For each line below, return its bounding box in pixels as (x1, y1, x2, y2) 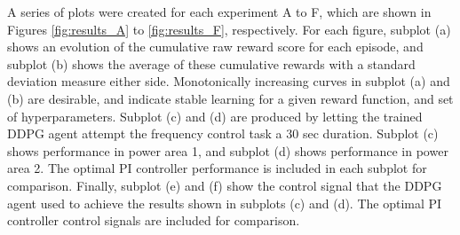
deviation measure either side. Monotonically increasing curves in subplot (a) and (7, 72, 450, 90)
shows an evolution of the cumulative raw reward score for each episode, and (7, 37, 424, 56)
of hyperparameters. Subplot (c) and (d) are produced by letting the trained (7, 106, 423, 125)
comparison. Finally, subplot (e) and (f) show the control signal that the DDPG (7, 176, 442, 194)
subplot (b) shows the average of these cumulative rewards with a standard (7, 54, 416, 73)
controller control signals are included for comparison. (7, 211, 300, 230)
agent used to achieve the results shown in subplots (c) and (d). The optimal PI (7, 193, 442, 212)
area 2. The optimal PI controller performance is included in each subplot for (7, 159, 427, 177)
